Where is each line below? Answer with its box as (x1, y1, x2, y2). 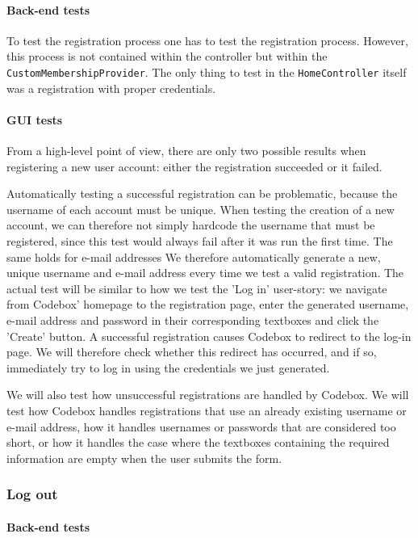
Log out (6, 484, 58, 504)
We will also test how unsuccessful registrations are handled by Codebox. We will (6, 386, 409, 403)
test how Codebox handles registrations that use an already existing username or (6, 401, 407, 418)
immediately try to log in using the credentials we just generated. (6, 359, 330, 376)
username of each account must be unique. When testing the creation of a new (6, 200, 395, 217)
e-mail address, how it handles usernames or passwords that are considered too (6, 418, 396, 435)
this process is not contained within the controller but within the (6, 48, 328, 65)
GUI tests (6, 111, 63, 128)
